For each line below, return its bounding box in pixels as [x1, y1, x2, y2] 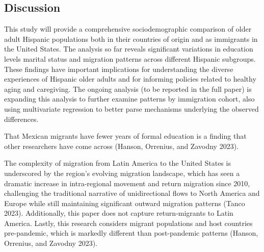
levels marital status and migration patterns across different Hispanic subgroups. [4, 53, 256, 64]
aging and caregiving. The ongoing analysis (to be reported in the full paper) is [4, 83, 252, 94]
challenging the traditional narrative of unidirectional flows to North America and [4, 188, 260, 198]
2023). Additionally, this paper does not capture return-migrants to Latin [4, 208, 233, 218]
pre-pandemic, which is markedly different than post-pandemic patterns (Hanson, [4, 228, 258, 238]
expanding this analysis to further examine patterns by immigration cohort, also [4, 93, 255, 104]
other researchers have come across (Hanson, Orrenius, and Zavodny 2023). [4, 140, 239, 151]
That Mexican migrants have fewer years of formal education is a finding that [4, 131, 247, 141]
